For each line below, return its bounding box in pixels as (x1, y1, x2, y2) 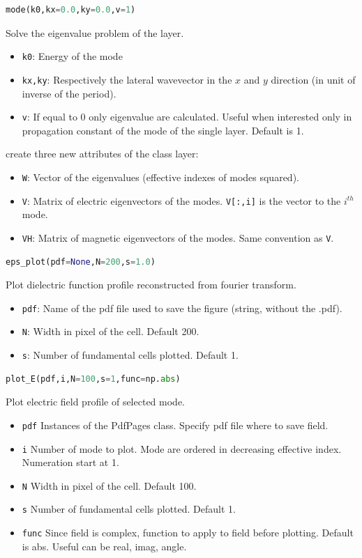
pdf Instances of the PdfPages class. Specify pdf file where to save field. (22, 417, 329, 432)
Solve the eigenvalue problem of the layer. (6, 25, 184, 40)
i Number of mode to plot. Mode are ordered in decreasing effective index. (22, 441, 342, 456)
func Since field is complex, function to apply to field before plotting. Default (22, 525, 354, 540)
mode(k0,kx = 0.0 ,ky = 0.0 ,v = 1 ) (6, 5, 136, 15)
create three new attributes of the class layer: (6, 146, 199, 161)
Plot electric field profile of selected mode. (6, 394, 185, 409)
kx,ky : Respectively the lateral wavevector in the (22, 72, 232, 86)
